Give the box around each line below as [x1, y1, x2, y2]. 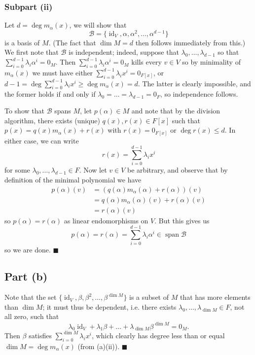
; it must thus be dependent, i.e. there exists [42, 301, 177, 312]
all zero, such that [4, 311, 59, 321]
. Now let [79, 165, 107, 175]
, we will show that [69, 20, 127, 30]
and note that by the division [131, 106, 220, 116]
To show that [4, 106, 44, 116]
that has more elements [180, 292, 251, 302]
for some [4, 165, 30, 175]
